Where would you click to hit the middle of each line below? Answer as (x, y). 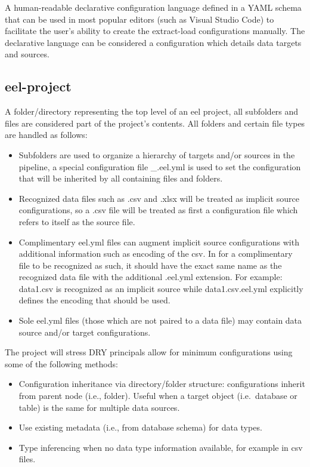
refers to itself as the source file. (77, 221)
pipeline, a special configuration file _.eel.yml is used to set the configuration (160, 166)
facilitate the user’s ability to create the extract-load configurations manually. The (155, 31)
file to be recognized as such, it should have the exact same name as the (150, 265)
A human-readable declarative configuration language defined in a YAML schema (153, 7)
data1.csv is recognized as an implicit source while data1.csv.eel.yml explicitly (161, 288)
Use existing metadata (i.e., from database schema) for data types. (140, 427)
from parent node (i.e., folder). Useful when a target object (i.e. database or (158, 396)
